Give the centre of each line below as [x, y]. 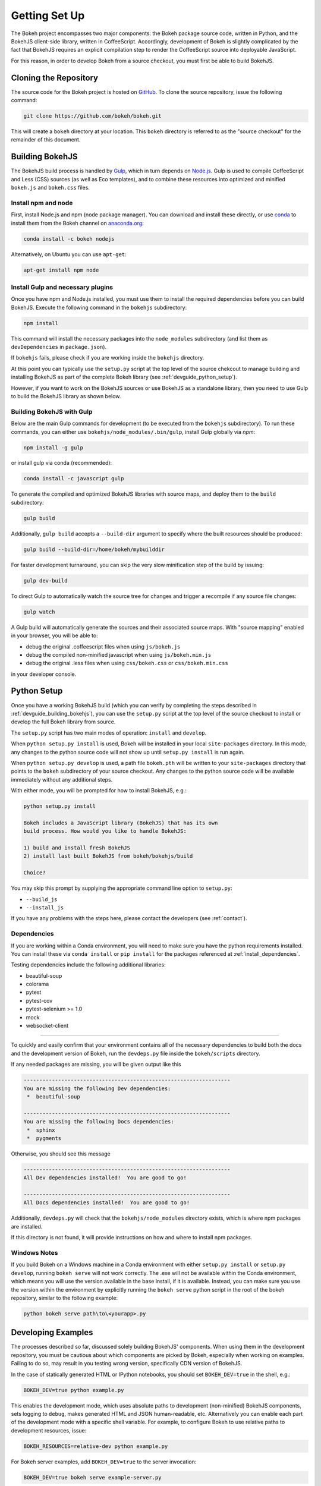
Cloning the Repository [54, 78]
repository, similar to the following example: [64, 1298]
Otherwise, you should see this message [61, 1154]
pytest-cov [39, 1000]
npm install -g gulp [53, 448]
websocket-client [47, 1026]
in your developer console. [44, 674]
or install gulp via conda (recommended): [62, 463]
